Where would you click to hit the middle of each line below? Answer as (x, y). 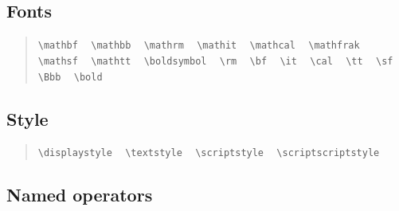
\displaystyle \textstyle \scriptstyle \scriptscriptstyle (209, 153)
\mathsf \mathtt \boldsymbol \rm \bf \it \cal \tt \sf (215, 61)
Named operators (80, 195)
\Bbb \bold (70, 77)
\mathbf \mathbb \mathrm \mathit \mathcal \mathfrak (199, 46)
